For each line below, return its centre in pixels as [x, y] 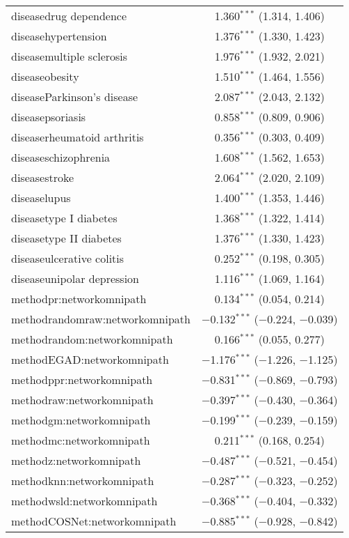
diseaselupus [41, 198]
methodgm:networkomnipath [81, 420]
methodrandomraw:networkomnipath [101, 319]
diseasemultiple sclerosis [70, 56]
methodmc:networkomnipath [81, 440]
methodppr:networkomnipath [82, 379]
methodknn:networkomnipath [83, 481]
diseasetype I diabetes [64, 218]
